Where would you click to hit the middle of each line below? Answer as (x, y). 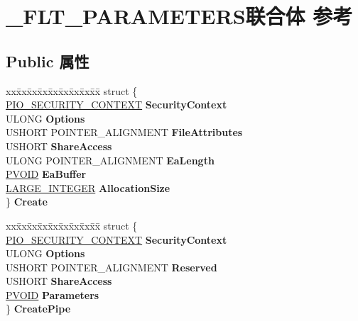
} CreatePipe (38, 309)
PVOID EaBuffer (46, 174)
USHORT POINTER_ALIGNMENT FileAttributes (124, 132)
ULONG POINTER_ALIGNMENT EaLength (110, 160)
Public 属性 (48, 61)
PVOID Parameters (53, 294)
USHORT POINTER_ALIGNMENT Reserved (112, 267)
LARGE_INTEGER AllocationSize (88, 187)
